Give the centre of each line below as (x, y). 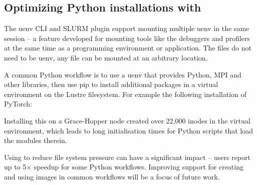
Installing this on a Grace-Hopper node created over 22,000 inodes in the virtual (127, 120)
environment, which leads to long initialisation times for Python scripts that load (128, 130)
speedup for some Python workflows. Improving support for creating (139, 167)
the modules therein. (36, 140)
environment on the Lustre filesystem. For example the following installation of (125, 94)
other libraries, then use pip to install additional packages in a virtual (111, 84)
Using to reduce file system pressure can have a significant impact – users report (127, 157)
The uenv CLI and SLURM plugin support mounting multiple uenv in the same (127, 28)
